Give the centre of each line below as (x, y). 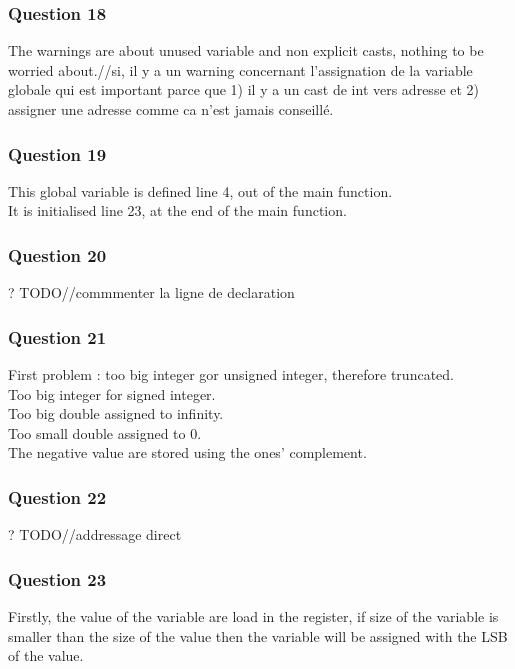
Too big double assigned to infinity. (116, 413)
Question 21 (57, 336)
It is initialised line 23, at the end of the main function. (177, 210)
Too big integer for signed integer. (112, 393)
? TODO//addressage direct (95, 534)
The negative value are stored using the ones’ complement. (187, 452)
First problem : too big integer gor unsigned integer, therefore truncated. (231, 374)
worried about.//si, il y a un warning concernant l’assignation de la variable (240, 69)
